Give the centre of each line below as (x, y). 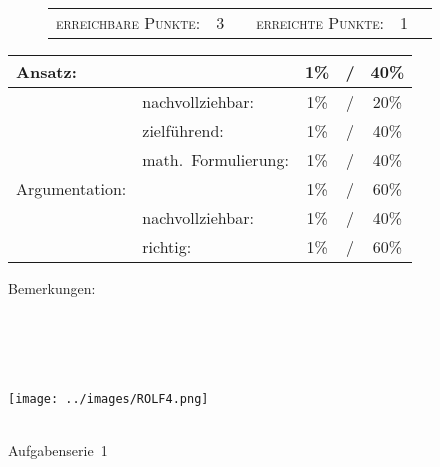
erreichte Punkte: (320, 22)
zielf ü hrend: (183, 130)
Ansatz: (46, 71)
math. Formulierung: (215, 159)
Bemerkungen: (52, 288)
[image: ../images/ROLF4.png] (108, 398)
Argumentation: (71, 188)
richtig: (167, 246)
